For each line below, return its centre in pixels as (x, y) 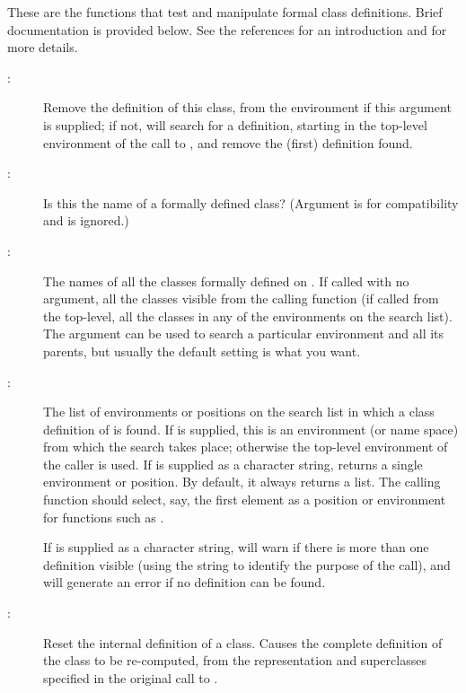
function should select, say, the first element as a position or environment (245, 500)
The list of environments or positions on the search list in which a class (239, 412)
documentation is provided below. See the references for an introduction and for (227, 29)
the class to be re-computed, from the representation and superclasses (235, 660)
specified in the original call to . (131, 677)
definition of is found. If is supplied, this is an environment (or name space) (251, 429)
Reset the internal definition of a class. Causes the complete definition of (243, 642)
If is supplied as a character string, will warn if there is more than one (236, 547)
